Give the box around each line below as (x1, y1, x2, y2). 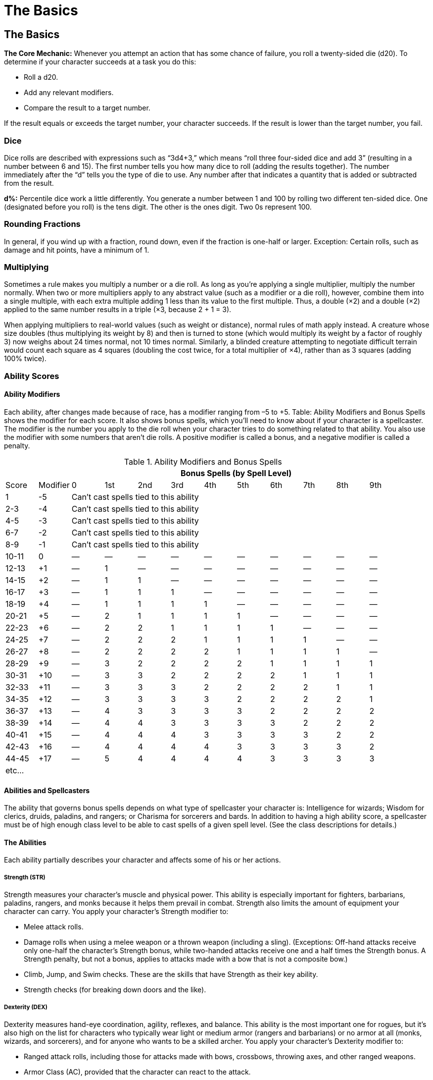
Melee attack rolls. (24, 922, 84, 931)
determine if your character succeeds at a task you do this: (4, 57, 196, 66)
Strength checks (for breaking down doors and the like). (24, 985, 206, 994)
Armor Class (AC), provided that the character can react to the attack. (24, 1068, 251, 1077)
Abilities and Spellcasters (4, 786, 90, 795)
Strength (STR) (4, 873, 46, 881)
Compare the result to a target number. (24, 104, 150, 112)
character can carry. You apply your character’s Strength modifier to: (4, 907, 229, 916)
